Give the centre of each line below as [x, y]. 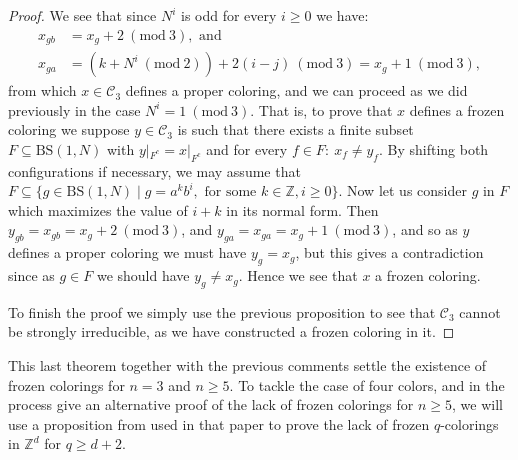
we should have [143, 275]
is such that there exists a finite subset [295, 129]
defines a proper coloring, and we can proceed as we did [296, 90]
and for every [247, 148]
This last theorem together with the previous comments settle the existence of [247, 365]
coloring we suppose [69, 129]
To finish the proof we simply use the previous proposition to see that [222, 311]
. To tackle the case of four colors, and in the [367, 384]
